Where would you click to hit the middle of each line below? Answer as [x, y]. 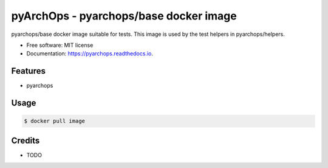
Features [28, 71]
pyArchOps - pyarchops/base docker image [124, 16]
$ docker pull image [54, 121]
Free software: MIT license [60, 45]
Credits [26, 140]
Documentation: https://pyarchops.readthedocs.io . [90, 54]
